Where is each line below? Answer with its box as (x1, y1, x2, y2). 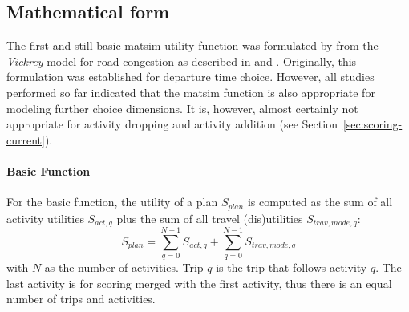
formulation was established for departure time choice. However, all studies (6, 68, 375, 85)
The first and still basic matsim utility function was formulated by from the (6, 37, 379, 54)
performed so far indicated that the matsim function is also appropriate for (6, 83, 375, 100)
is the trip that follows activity (216, 259, 367, 276)
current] (6, 131, 45, 148)
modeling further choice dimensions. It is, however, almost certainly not (6, 99, 358, 116)
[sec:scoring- (342, 115, 403, 132)
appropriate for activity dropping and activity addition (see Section (6, 115, 338, 132)
